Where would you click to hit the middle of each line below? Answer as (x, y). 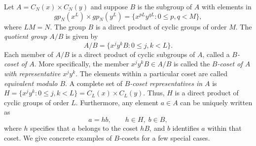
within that (224, 128)
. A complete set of (94, 83)
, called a (216, 54)
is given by (82, 36)
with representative (32, 73)
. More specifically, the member (82, 64)
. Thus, (154, 93)
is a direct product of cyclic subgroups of (133, 54)
